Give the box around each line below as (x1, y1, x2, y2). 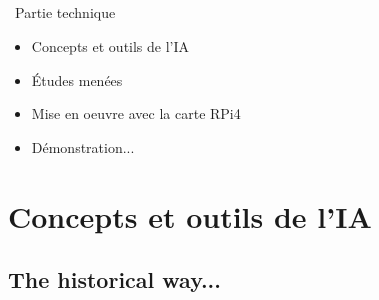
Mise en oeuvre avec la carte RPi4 (31, 103, 241, 124)
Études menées (31, 69, 123, 90)
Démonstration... (31, 136, 135, 157)
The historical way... (8, 264, 221, 295)
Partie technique (14, 2, 116, 23)
